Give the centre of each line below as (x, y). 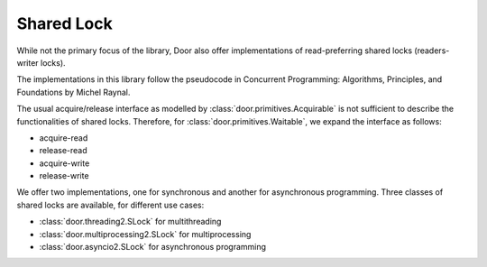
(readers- (432, 51)
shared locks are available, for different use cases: (110, 205)
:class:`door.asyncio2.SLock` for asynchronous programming (152, 247)
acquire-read (64, 138)
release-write (64, 176)
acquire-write (64, 163)
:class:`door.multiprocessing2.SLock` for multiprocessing (145, 234)
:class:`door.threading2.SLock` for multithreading (130, 222)
